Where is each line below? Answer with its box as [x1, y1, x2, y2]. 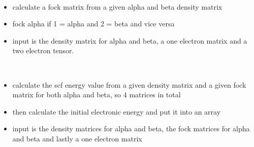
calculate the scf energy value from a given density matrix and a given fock [12, 79, 246, 90]
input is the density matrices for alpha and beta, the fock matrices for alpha [12, 123, 250, 134]
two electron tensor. [12, 45, 74, 56]
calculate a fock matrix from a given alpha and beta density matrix [12, 1, 223, 12]
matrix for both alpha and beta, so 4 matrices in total [12, 89, 181, 100]
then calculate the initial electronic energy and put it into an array [12, 106, 221, 117]
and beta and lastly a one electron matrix [12, 133, 142, 143]
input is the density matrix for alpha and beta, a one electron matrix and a [12, 35, 247, 46]
